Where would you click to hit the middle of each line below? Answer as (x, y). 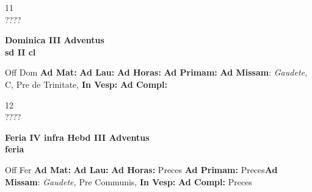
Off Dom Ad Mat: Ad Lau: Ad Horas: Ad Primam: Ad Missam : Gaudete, (156, 72)
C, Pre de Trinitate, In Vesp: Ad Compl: (86, 84)
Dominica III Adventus (55, 40)
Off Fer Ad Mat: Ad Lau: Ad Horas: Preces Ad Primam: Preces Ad (141, 169)
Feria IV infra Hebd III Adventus (77, 137)
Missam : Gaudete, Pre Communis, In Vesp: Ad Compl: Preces (129, 181)
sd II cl (20, 52)
